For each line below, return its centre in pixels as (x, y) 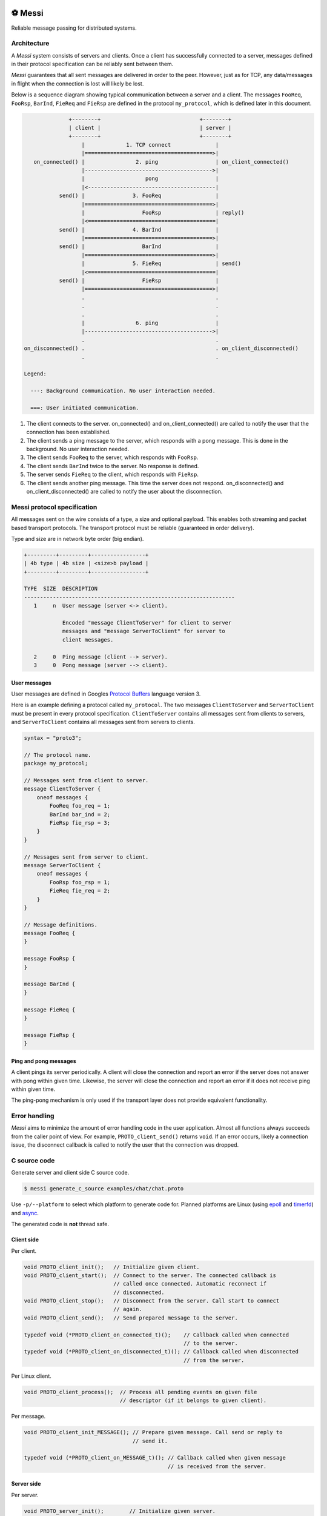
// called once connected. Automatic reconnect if (190, 1284)
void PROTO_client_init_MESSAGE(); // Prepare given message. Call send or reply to (153, 1432)
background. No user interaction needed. (78, 449)
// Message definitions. (61, 924)
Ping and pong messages (44, 1061)
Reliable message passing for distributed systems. (74, 28)
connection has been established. (69, 432)
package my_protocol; (56, 763)
